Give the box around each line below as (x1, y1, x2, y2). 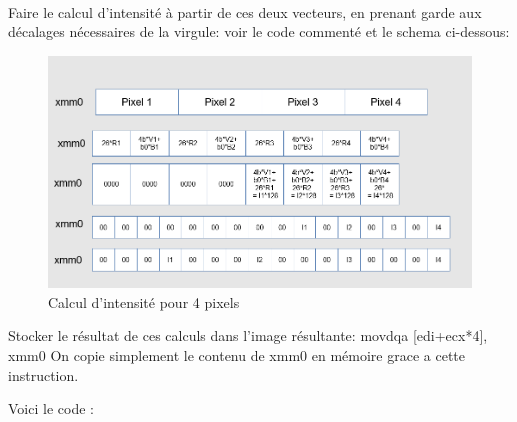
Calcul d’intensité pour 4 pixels (48, 291, 240, 312)
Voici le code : (8, 398, 94, 419)
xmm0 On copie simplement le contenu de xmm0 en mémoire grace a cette (8, 345, 465, 366)
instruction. (8, 364, 79, 385)
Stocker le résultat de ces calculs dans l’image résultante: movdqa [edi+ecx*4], (8, 325, 488, 346)
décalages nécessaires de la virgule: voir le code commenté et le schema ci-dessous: (8, 21, 510, 42)
